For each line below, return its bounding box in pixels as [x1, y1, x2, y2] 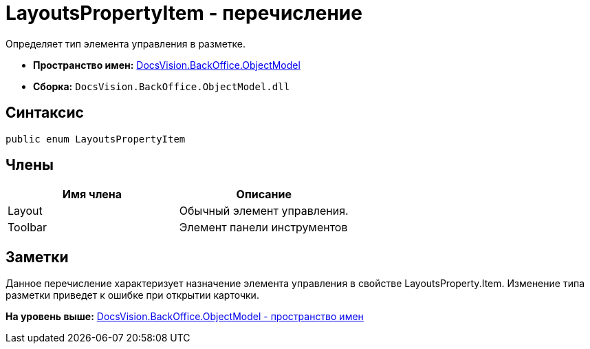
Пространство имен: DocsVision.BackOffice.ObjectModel [33, 59, 301, 71]
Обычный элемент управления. [179, 204, 349, 218]
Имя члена [62, 187, 122, 202]
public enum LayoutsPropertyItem [6, 133, 186, 145]
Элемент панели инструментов [179, 220, 348, 235]
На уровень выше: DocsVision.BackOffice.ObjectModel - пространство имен [6, 310, 364, 323]
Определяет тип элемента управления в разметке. [6, 37, 246, 50]
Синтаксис [6, 104, 84, 122]
